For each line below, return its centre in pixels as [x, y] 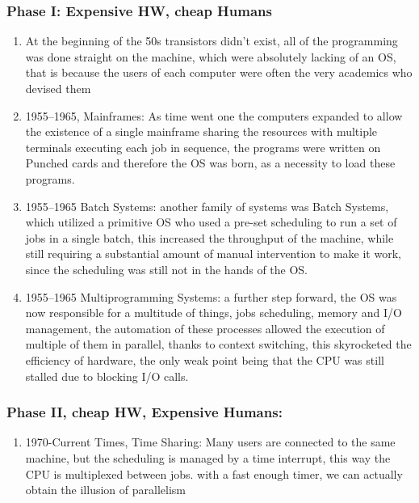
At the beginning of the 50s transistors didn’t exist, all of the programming [212, 41]
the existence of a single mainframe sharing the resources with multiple [201, 131]
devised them [58, 88]
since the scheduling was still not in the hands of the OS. [167, 269]
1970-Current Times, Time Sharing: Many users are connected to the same [210, 442]
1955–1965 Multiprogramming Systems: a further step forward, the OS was [211, 296]
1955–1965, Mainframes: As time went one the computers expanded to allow [214, 115]
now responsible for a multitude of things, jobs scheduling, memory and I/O [214, 313]
